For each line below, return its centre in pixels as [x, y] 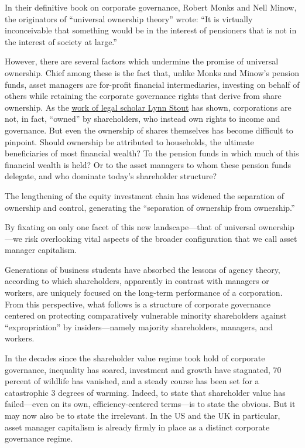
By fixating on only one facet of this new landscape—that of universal [131, 227]
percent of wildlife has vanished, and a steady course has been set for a [132, 381]
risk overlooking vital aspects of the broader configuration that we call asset [161, 238]
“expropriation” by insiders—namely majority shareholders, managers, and [139, 326]
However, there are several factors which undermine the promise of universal [142, 61]
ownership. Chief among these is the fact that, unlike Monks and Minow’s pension [152, 72]
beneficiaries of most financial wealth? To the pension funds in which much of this [152, 153]
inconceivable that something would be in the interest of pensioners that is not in [151, 30]
